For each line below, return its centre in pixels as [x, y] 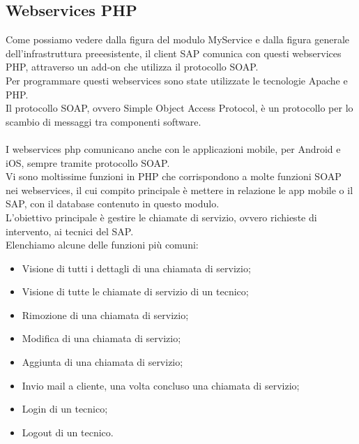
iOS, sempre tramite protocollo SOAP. [88, 162]
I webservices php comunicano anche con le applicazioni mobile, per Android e [173, 148]
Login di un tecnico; [65, 409]
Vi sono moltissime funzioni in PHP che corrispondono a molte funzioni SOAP [174, 176]
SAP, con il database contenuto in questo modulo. [113, 203]
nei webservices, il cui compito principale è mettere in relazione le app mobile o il [179, 190]
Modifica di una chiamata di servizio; [101, 338]
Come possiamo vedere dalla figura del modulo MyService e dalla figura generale [178, 39]
